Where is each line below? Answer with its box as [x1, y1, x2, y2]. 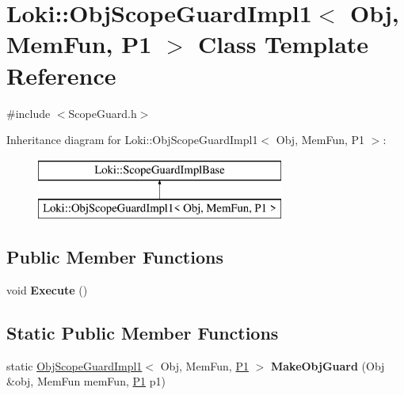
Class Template [198, 28, 369, 60]
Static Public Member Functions [6, 321, 279, 345]
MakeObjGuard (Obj [270, 357, 385, 374]
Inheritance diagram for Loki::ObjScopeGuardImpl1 [6, 131, 258, 148]
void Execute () [6, 282, 88, 298]
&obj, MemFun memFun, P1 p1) [6, 373, 166, 389]
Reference [6, 59, 116, 91]
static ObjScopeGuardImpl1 [6, 357, 143, 374]
